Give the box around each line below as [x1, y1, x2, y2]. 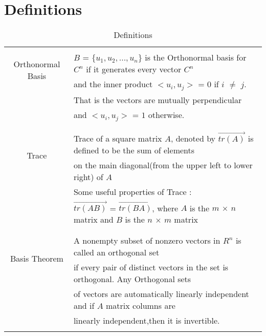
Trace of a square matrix [73, 132, 162, 144]
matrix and [73, 213, 114, 226]
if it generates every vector [86, 63, 182, 75]
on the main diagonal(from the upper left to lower [73, 159, 253, 171]
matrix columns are [106, 300, 175, 312]
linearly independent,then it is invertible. [73, 314, 220, 327]
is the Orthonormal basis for [145, 51, 247, 64]
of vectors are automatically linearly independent [73, 288, 249, 300]
